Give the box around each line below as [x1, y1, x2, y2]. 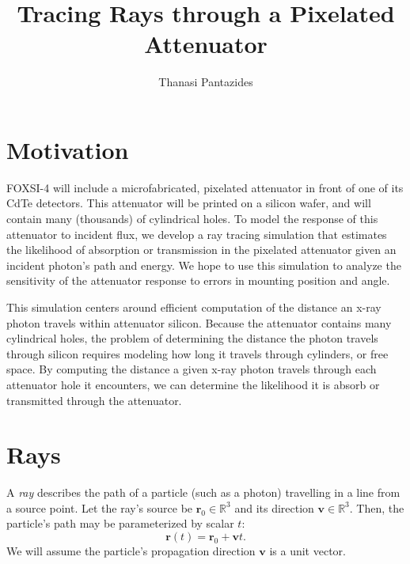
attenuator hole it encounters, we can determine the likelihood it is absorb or [6, 376, 380, 392]
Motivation [6, 133, 129, 165]
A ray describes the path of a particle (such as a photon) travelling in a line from [6, 484, 401, 501]
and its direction [234, 499, 314, 516]
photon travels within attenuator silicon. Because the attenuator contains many [6, 314, 392, 331]
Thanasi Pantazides [158, 74, 253, 90]
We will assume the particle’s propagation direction [6, 543, 256, 559]
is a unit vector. [269, 543, 346, 559]
